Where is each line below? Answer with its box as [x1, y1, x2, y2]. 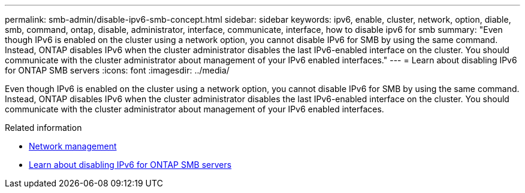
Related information [5, 122, 82, 133]
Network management [29, 141, 117, 151]
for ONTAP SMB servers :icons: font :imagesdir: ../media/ [5, 65, 230, 75]
